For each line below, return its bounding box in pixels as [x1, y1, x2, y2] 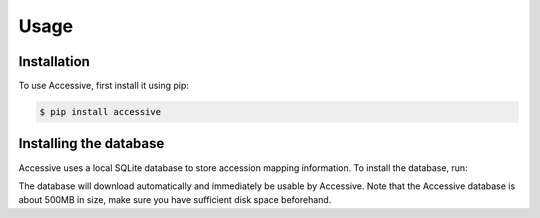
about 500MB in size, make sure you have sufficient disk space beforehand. [18, 194, 332, 206]
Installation [18, 53, 90, 70]
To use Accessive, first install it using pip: [18, 80, 190, 92]
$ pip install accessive [39, 106, 162, 118]
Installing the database [18, 135, 165, 152]
